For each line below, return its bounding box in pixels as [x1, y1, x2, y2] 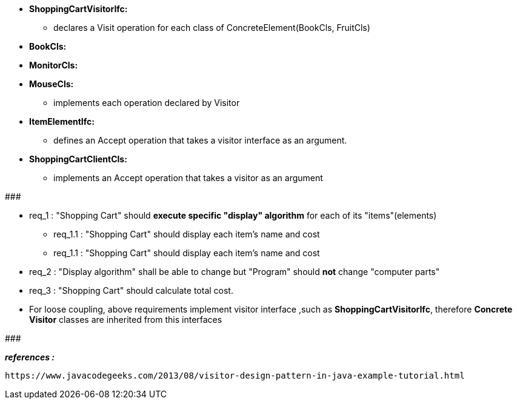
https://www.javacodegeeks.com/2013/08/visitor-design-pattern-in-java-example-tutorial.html [5, 371, 465, 380]
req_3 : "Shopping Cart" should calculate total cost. [29, 285, 233, 296]
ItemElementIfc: [29, 116, 95, 127]
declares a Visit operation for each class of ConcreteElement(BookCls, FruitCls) [53, 22, 370, 33]
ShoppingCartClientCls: [29, 154, 127, 164]
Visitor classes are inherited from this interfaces [29, 314, 222, 325]
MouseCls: [29, 79, 74, 89]
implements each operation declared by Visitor [53, 98, 240, 108]
